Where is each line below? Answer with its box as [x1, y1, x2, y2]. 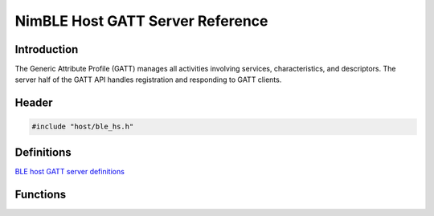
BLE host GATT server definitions [14, 166, 125, 176]
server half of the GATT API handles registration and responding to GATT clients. [14, 75, 282, 84]
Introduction [14, 43, 79, 56]
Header [14, 96, 53, 110]
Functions [14, 187, 67, 201]
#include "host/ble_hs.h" [31, 122, 134, 132]
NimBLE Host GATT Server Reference [14, 12, 268, 30]
